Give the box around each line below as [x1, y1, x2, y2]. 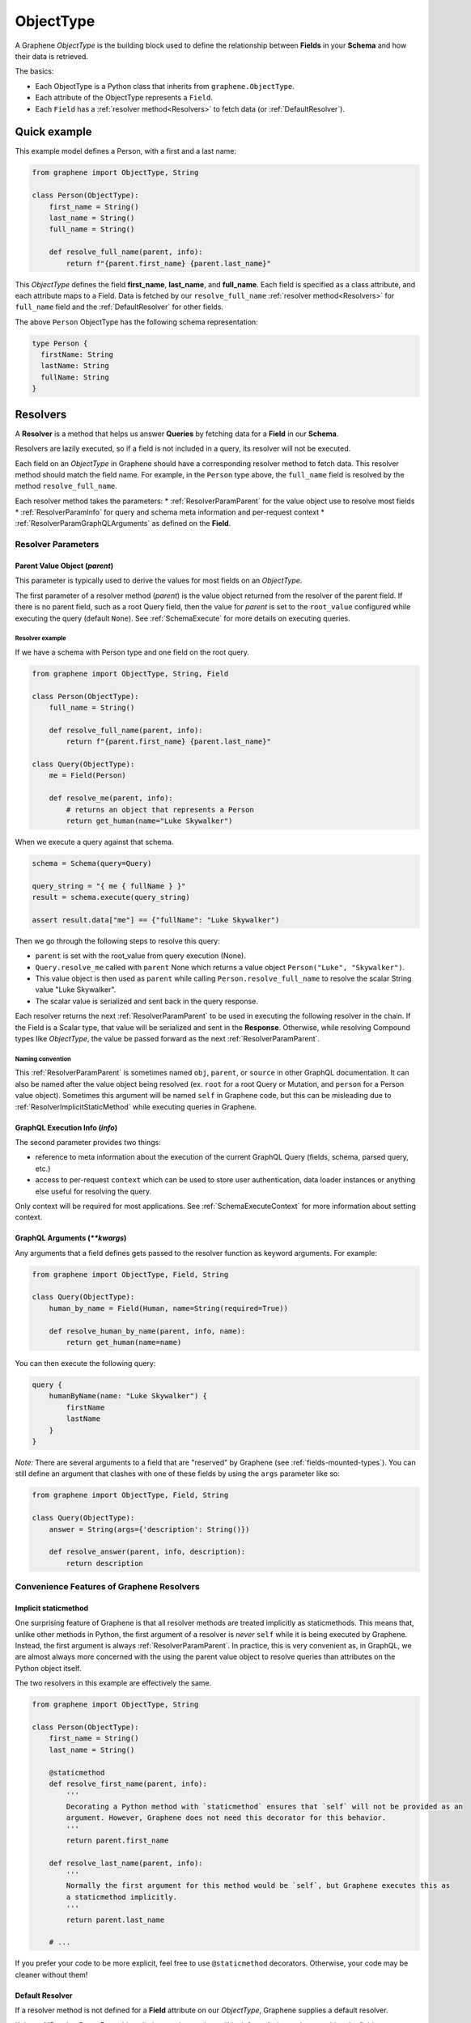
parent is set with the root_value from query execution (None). [35, 951, 246, 961]
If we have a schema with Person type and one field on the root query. [15, 647, 250, 657]
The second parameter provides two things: [15, 1137, 161, 1147]
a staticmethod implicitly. [66, 1892, 178, 1902]
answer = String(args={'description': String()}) [49, 1525, 250, 1533]
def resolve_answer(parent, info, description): [49, 1547, 246, 1557]
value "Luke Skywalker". [35, 985, 117, 995]
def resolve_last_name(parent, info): [49, 1858, 203, 1868]
